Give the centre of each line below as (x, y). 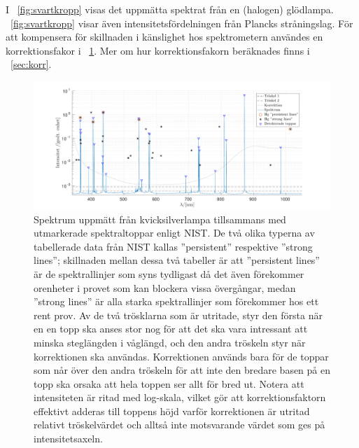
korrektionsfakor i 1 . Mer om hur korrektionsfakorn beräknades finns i (158, 50)
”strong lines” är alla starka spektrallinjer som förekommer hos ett (176, 301)
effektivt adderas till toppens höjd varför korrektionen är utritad (172, 411)
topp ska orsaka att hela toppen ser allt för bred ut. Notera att (169, 383)
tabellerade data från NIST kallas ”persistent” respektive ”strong (173, 246)
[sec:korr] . (31, 64)
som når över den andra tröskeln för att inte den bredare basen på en (182, 370)
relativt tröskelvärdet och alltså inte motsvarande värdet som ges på (179, 425)
